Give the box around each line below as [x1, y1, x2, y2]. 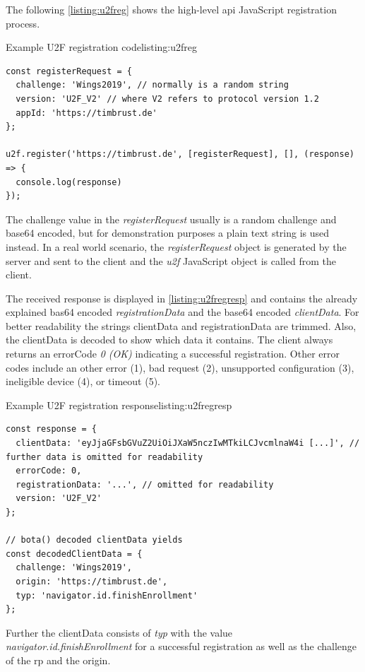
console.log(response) [16, 177, 122, 187]
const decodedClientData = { [6, 548, 143, 559]
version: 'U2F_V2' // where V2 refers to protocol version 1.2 [16, 93, 319, 104]
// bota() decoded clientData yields [6, 535, 183, 546]
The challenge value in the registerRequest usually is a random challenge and [6, 211, 337, 226]
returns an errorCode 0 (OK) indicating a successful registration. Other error [6, 346, 340, 361]
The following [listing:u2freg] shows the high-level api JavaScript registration [6, 2, 337, 16]
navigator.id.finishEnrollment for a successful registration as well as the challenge [6, 639, 357, 654]
